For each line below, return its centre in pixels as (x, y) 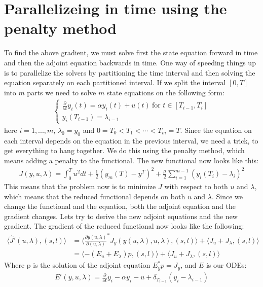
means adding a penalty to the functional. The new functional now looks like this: (131, 160)
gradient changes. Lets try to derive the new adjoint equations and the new (121, 216)
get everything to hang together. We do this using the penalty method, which (124, 150)
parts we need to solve (62, 92)
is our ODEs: (226, 265)
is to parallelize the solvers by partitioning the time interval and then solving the (130, 72)
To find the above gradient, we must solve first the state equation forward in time (131, 52)
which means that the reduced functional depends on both (95, 196)
